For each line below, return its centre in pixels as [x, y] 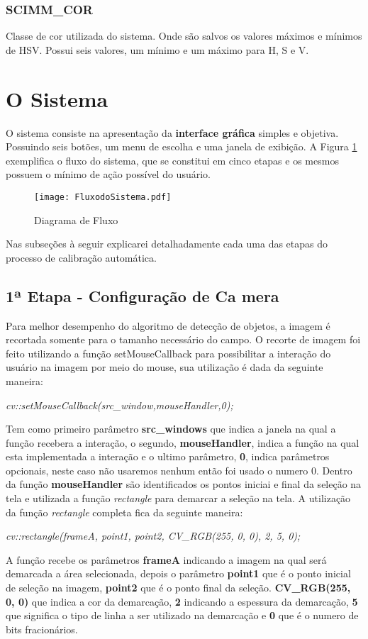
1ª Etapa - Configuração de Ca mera [143, 295]
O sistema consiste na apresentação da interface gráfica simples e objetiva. [172, 132]
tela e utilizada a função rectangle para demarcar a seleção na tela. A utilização [178, 498]
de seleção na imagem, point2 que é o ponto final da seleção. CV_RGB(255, [178, 588]
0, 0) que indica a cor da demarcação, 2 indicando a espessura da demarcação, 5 [182, 601]
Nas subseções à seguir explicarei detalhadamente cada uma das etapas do [167, 244]
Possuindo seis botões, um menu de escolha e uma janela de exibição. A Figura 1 [182, 146]
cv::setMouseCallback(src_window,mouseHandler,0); [119, 405]
